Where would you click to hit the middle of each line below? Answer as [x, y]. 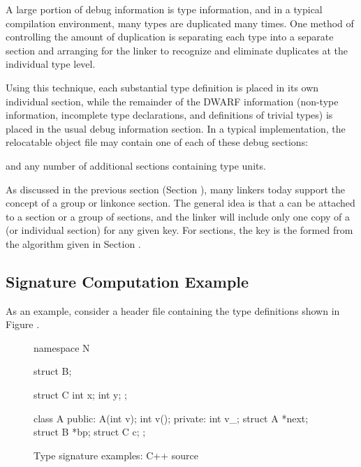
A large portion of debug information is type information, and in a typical [164, 9]
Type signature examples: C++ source [116, 455]
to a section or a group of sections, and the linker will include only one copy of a [178, 216]
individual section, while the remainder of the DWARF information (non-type [172, 101]
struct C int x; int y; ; [80, 395]
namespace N [62, 347]
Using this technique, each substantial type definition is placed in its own [162, 87]
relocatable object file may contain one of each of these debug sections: [157, 142]
